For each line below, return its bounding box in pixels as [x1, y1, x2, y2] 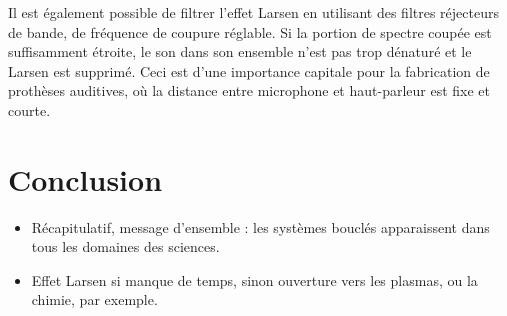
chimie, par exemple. [31, 289, 158, 310]
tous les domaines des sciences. [31, 236, 220, 257]
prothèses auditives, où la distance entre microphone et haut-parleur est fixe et [8, 80, 491, 101]
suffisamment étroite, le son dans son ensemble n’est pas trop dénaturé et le [8, 41, 472, 62]
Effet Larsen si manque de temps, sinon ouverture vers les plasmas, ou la [31, 269, 478, 290]
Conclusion [8, 158, 163, 199]
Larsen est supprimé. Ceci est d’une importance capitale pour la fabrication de [8, 60, 490, 81]
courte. [8, 99, 51, 120]
